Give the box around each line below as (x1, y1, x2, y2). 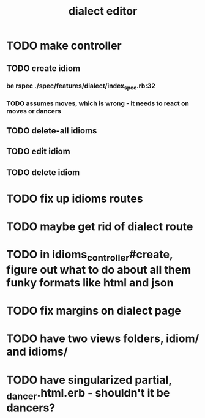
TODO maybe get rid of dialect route (6, 220, 193, 234)
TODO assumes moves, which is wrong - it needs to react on (6, 99, 190, 108)
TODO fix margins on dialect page (6, 304, 182, 318)
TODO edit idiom (6, 146, 70, 157)
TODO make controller (6, 39, 122, 53)
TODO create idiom (6, 63, 81, 73)
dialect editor (68, 4, 138, 18)
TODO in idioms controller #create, (6, 248, 173, 264)
